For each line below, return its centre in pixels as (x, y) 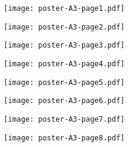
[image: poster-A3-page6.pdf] (64, 101)
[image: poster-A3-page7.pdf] (64, 119)
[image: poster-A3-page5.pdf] (64, 82)
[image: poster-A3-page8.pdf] (64, 138)
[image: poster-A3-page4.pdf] (64, 64)
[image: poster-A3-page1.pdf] (64, 8)
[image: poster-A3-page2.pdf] (64, 27)
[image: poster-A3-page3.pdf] (64, 45)
